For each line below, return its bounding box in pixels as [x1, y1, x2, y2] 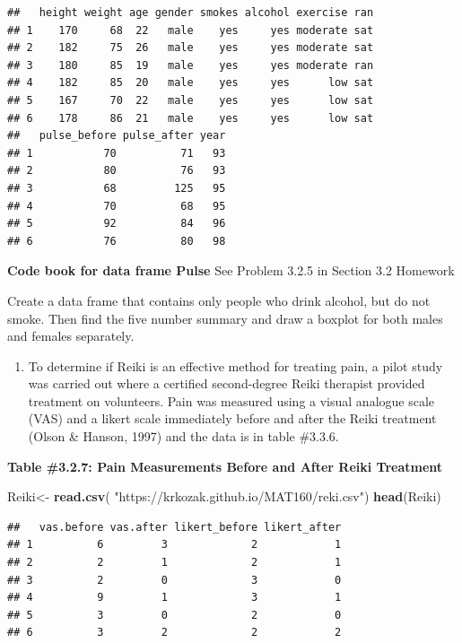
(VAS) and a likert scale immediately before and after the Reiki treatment [28, 409, 437, 428]
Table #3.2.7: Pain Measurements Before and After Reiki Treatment [7, 456, 443, 475]
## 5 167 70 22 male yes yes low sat [7, 93, 374, 107]
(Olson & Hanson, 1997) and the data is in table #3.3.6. [28, 427, 339, 446]
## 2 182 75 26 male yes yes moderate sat [7, 41, 374, 55]
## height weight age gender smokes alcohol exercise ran [7, 6, 374, 19]
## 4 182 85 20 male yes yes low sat [7, 76, 374, 90]
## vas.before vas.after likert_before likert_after [7, 520, 342, 534]
